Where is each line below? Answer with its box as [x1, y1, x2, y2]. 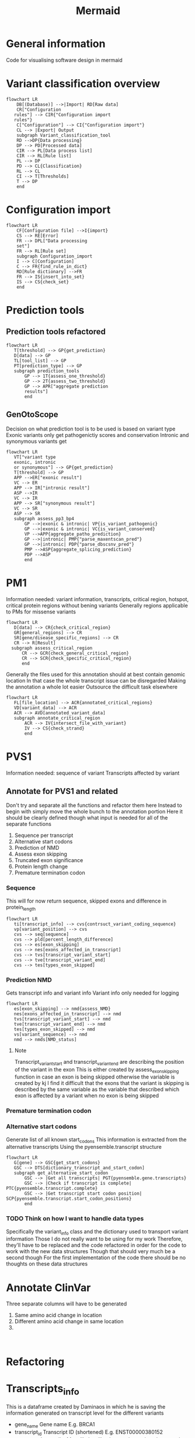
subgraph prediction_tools [13, 368, 80, 374]
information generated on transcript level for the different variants [6, 1409, 164, 1417]
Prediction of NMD [14, 845, 60, 852]
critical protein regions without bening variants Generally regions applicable [6, 602, 188, 609]
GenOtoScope [6, 409, 58, 420]
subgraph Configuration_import [16, 253, 93, 259]
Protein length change [14, 863, 68, 870]
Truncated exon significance [14, 857, 83, 864]
